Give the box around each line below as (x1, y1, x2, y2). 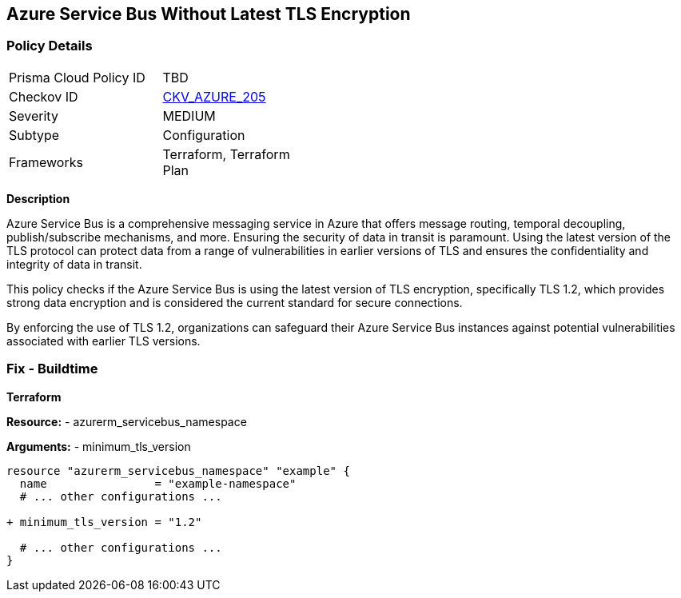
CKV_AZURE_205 (162, 88, 266, 105)
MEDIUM (162, 107, 216, 124)
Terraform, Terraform (162, 146, 290, 162)
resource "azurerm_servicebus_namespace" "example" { (6, 464, 350, 477)
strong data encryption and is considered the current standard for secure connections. (6, 295, 463, 309)
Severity (9, 107, 58, 124)
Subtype (9, 126, 60, 143)
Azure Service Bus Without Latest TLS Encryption (6, 4, 411, 24)
